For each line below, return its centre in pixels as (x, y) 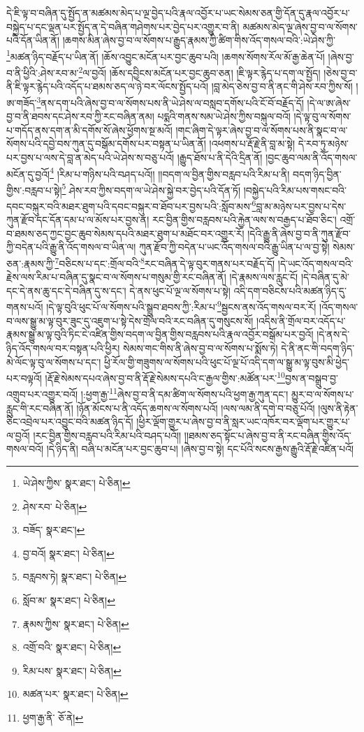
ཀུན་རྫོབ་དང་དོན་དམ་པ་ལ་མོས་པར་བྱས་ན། (78, 220)
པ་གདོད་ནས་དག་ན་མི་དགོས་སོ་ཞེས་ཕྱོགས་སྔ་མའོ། (89, 130)
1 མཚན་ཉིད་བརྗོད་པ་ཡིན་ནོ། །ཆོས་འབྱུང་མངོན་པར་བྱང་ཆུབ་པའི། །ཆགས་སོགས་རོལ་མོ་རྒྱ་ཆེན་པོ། (166, 55)
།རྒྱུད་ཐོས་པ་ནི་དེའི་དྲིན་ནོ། (220, 157)
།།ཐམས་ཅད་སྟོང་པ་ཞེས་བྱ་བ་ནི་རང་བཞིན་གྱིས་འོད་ (268, 435)
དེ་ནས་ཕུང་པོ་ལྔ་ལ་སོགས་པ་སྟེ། (180, 290)
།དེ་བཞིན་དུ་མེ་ (325, 277)
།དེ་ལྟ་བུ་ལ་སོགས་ (322, 116)
